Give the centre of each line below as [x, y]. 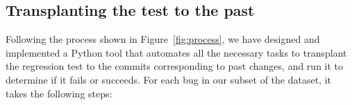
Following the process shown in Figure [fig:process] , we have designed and [163, 39]
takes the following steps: [59, 93]
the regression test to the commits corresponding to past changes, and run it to [175, 66]
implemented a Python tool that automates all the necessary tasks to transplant [176, 52]
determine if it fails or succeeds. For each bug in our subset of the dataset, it [169, 79]
